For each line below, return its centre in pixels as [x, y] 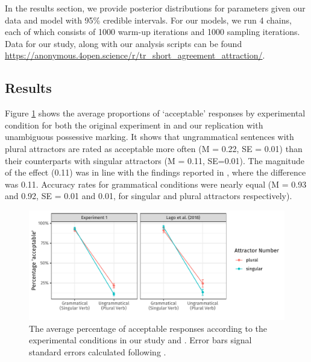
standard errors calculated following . [98, 352]
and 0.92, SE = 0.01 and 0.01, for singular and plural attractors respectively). [149, 196]
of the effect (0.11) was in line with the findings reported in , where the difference [155, 172]
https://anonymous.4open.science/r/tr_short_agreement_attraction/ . [135, 55]
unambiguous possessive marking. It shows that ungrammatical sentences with [149, 137]
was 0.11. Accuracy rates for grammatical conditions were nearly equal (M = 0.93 [156, 184]
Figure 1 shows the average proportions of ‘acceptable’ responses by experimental [155, 113]
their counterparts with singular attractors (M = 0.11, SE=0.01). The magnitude [155, 160]
